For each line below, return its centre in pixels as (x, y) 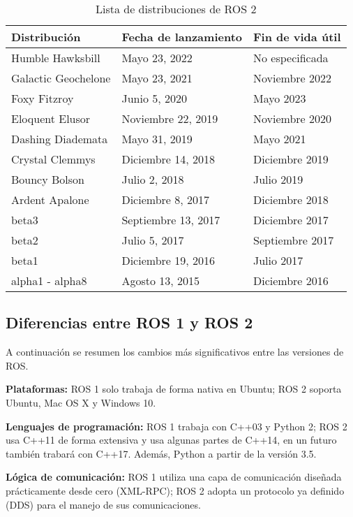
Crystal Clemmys (53, 159)
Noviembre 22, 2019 (170, 118)
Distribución (46, 37)
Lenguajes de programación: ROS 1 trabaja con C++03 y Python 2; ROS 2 (176, 426)
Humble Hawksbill (56, 58)
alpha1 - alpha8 (49, 281)
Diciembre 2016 (291, 281)
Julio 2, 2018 (153, 179)
